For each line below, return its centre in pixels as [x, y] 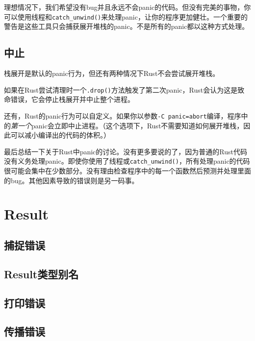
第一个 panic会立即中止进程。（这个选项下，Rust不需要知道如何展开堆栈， [127, 125]
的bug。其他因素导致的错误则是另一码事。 [71, 180]
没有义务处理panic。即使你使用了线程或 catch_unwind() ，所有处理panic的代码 [127, 161]
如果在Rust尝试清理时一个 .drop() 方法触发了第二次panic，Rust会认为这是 [121, 89]
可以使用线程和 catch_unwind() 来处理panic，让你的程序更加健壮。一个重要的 [126, 16]
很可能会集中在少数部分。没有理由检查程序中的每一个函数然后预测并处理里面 [127, 170]
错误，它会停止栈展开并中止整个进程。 [72, 99]
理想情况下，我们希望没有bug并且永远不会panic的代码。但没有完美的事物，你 [127, 7]
